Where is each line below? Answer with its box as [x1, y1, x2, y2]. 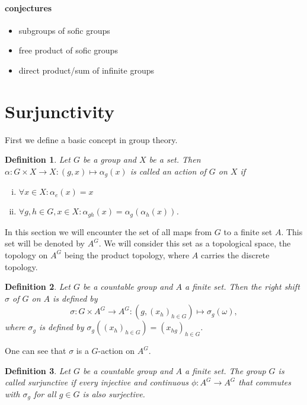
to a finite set [223, 225, 273, 238]
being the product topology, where [64, 248, 190, 261]
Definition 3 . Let [5, 364, 71, 376]
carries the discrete [200, 248, 270, 261]
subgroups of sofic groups [18, 24, 110, 36]
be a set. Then [149, 153, 201, 166]
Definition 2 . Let [5, 280, 71, 293]
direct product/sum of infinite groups [18, 64, 154, 76]
